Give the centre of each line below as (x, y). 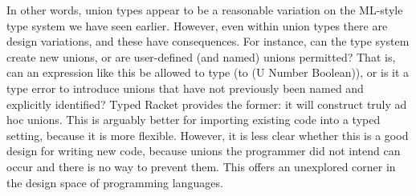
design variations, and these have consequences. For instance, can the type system (208, 41)
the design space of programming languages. (115, 182)
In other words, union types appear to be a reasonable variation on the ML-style (205, 10)
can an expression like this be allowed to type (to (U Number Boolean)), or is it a (208, 72)
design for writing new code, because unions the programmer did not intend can (204, 151)
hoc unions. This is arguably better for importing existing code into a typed (194, 120)
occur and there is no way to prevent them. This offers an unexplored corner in (201, 166)
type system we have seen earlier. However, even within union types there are (197, 25)
